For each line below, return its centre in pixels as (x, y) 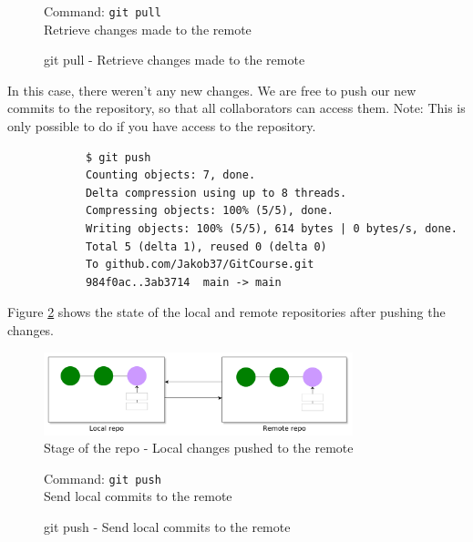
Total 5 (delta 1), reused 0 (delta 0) (206, 246)
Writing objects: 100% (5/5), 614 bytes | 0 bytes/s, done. (271, 229)
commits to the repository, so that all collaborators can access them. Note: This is (236, 108)
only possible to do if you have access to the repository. (162, 126)
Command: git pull (103, 11)
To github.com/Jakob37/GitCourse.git (200, 265)
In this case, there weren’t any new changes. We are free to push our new (212, 90)
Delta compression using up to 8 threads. (216, 193)
